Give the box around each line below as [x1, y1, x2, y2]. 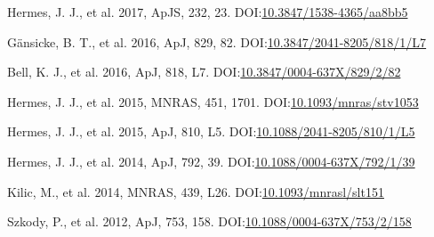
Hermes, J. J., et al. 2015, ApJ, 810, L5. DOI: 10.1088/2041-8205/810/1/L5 [7, 122, 415, 141]
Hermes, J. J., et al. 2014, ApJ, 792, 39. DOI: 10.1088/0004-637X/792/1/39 [7, 151, 415, 170]
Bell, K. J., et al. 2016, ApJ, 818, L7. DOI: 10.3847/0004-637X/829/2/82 [7, 62, 401, 81]
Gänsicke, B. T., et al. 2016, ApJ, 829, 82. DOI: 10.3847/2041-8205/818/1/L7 [7, 32, 427, 51]
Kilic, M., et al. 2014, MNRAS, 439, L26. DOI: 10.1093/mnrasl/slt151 [7, 182, 384, 200]
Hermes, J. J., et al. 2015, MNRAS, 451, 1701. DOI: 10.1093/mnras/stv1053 [7, 92, 419, 110]
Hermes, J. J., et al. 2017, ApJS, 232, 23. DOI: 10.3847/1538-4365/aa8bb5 [7, 3, 408, 20]
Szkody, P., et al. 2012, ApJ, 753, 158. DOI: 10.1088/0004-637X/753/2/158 [7, 212, 412, 231]
